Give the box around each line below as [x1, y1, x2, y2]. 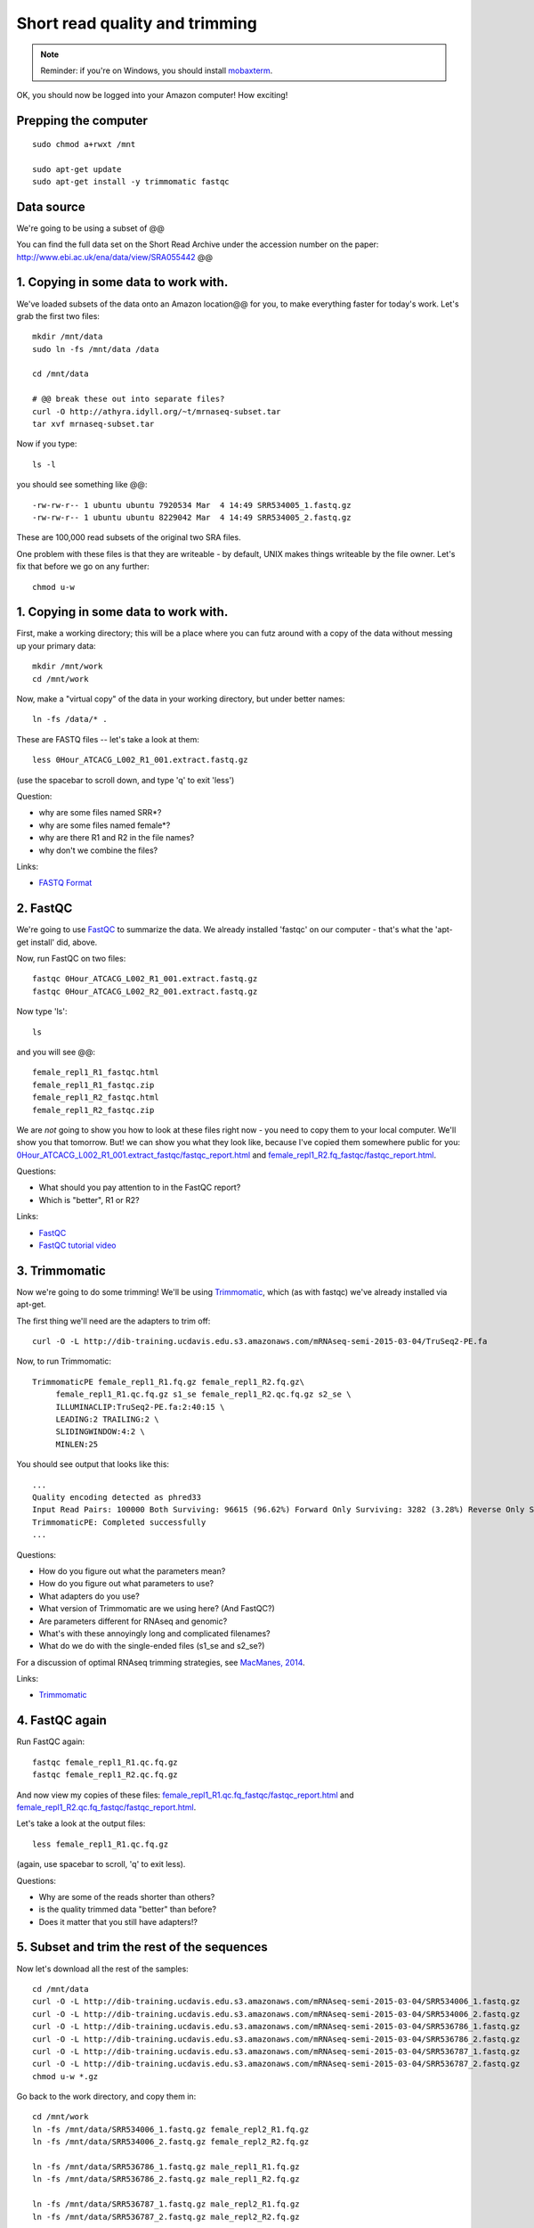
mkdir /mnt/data [32, 332, 103, 342]
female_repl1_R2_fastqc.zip [32, 1105, 155, 1115]
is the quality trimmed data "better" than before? [38, 1904, 217, 1915]
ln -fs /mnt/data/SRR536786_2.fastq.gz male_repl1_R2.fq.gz [32, 2175, 300, 2184]
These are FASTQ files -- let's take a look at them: [16, 733, 199, 744]
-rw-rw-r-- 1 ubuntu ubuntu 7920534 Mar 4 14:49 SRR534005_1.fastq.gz [32, 500, 352, 510]
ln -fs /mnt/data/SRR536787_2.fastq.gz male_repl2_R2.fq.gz [32, 2211, 300, 2222]
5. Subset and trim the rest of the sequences [16, 1939, 269, 1955]
